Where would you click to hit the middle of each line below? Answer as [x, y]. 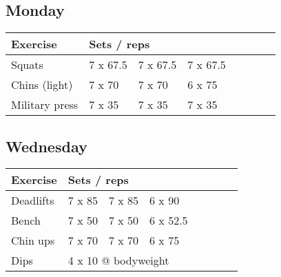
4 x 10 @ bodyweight [118, 260]
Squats [27, 65]
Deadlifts [33, 201]
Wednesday [46, 146]
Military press [45, 105]
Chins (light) [42, 85]
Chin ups [33, 240]
